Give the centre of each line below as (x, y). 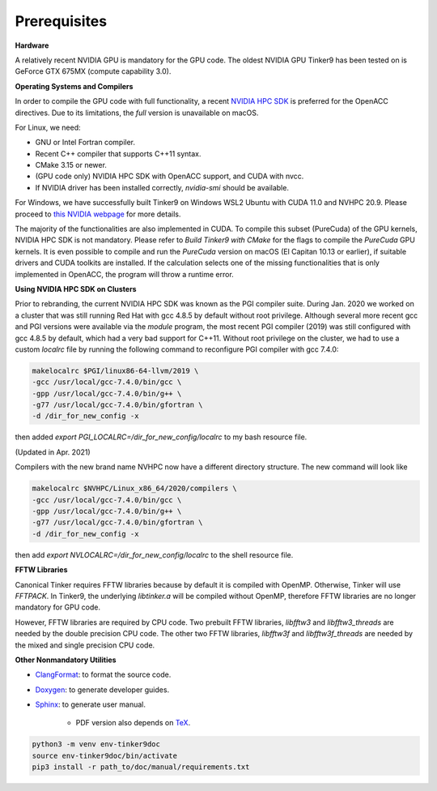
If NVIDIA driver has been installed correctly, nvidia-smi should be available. (162, 187)
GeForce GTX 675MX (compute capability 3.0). (93, 71)
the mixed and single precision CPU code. (85, 645)
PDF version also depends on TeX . (133, 723)
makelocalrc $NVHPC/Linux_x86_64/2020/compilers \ (135, 489)
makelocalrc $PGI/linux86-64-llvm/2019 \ (115, 370)
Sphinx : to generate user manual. (90, 704)
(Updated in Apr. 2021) (53, 452)
